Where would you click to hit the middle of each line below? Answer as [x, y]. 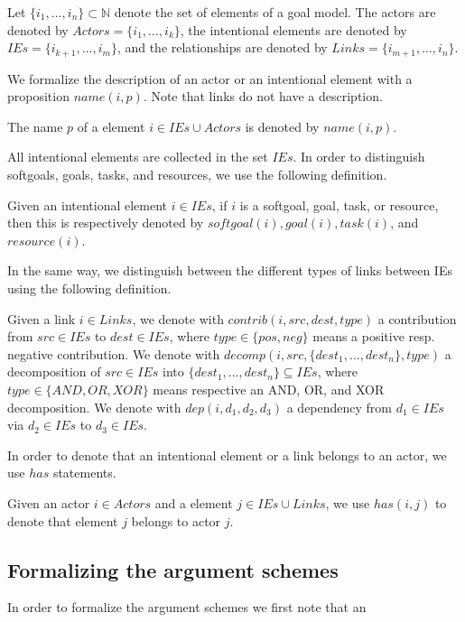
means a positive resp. [374, 336]
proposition [38, 96]
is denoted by [282, 126]
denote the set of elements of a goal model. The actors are [275, 12]
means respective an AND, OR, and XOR [269, 389]
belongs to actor [176, 520]
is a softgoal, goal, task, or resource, [339, 204]
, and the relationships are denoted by [222, 47]
